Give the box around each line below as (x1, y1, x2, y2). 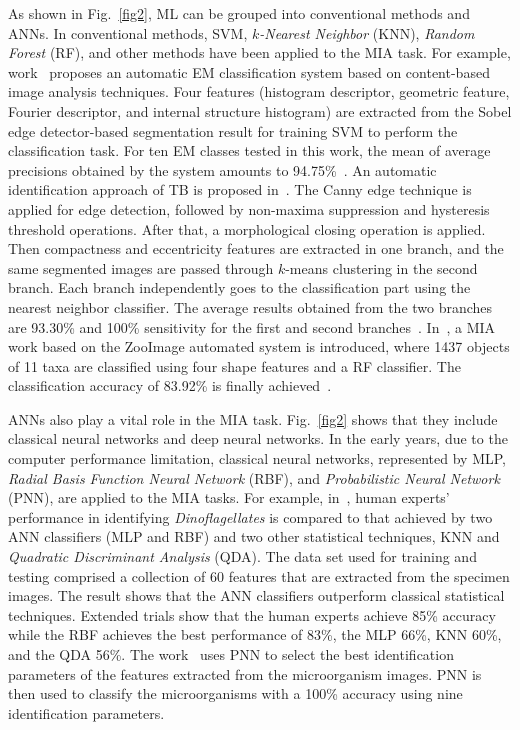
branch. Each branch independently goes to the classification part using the (8, 277, 471, 298)
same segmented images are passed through (8, 257, 274, 278)
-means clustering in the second (285, 257, 478, 278)
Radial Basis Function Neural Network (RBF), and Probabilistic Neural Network (8, 467, 500, 488)
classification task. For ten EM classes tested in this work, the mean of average (8, 140, 491, 161)
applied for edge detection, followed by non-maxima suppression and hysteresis (8, 198, 490, 219)
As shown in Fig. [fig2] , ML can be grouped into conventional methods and (8, 3, 470, 23)
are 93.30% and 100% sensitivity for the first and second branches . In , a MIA (8, 316, 496, 337)
